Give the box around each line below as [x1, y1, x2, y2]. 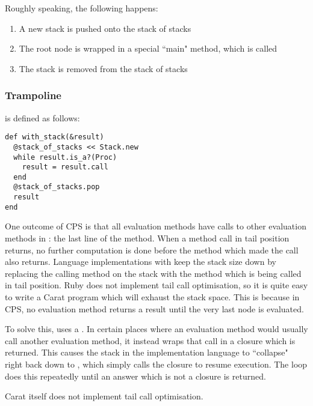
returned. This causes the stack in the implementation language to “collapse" [5, 346, 288, 359]
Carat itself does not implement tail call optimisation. [5, 390, 203, 402]
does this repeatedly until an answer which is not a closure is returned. [5, 369, 266, 382]
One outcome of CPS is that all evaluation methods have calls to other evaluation [5, 220, 306, 232]
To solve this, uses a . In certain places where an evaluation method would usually [5, 323, 308, 335]
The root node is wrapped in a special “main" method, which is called [19, 42, 277, 55]
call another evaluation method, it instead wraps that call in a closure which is [5, 334, 296, 347]
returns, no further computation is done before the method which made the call [5, 243, 299, 256]
